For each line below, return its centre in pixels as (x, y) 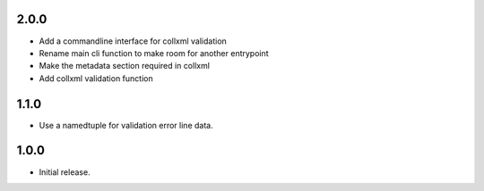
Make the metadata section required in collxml (125, 66)
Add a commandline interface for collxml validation (133, 41)
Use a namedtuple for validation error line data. (126, 125)
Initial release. (65, 172)
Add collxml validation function (96, 78)
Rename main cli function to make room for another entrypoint (154, 53)
